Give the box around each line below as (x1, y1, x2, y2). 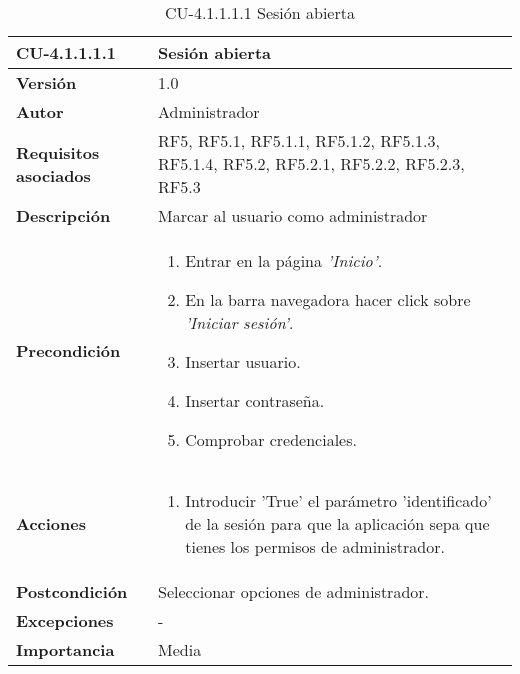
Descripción (16, 204, 111, 227)
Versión (16, 71, 77, 94)
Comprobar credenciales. (185, 428, 357, 451)
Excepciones (16, 609, 114, 632)
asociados (16, 163, 91, 187)
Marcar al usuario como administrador (158, 204, 428, 227)
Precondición (16, 338, 121, 362)
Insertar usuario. (185, 350, 301, 373)
